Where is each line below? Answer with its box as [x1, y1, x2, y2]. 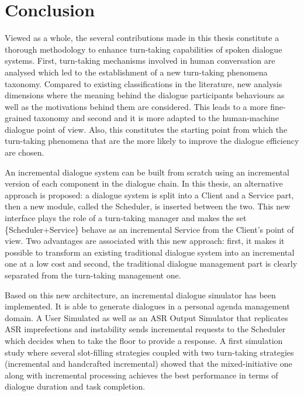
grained [5, 112, 32, 124]
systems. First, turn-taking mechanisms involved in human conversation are [5, 54, 275, 67]
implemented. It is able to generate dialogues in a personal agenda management [5, 300, 290, 312]
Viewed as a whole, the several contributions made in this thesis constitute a [5, 32, 279, 44]
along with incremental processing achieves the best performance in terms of [5, 369, 278, 381]
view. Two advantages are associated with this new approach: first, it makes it [5, 235, 285, 247]
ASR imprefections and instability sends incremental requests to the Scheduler [5, 323, 286, 335]
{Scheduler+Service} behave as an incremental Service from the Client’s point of [5, 223, 294, 235]
